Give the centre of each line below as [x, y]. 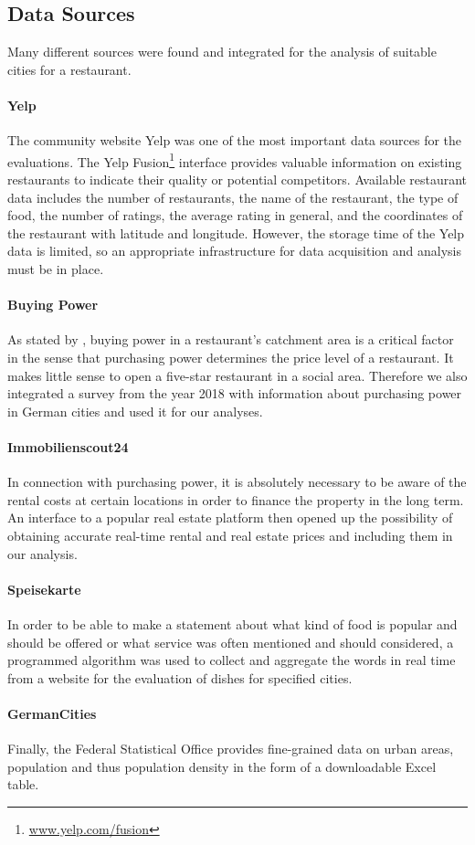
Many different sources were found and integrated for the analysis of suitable [222, 52]
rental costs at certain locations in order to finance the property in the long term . [236, 499]
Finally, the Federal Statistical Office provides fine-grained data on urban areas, [231, 749]
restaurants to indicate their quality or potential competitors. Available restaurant [237, 180]
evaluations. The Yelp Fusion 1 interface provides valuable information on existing [235, 160]
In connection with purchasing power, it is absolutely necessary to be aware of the [237, 482]
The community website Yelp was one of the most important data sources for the [235, 140]
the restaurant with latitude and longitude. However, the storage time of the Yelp [236, 232]
